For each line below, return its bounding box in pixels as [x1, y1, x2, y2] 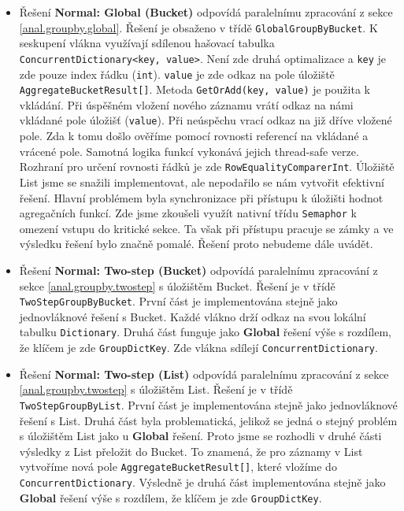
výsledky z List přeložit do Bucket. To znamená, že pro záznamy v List [19, 442, 363, 459]
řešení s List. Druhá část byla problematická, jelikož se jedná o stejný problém [19, 412, 398, 428]
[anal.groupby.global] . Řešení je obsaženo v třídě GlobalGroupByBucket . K [19, 19, 378, 35]
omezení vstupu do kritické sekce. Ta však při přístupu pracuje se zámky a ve [19, 220, 394, 236]
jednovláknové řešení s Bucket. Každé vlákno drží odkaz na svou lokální [19, 308, 366, 324]
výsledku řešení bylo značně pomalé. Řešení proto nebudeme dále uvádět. [19, 235, 373, 252]
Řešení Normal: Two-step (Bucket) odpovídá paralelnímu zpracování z [19, 261, 378, 278]
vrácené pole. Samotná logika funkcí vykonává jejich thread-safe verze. [19, 143, 359, 159]
